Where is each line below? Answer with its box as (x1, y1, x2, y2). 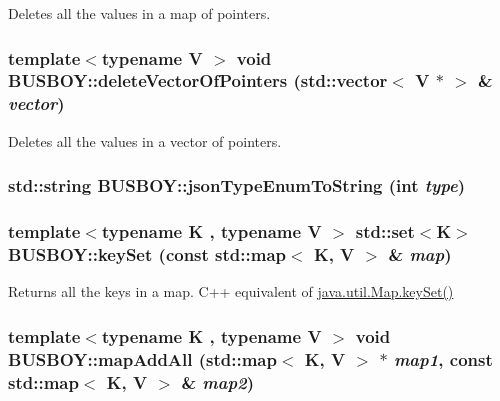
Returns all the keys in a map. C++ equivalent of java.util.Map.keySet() (8, 281, 454, 302)
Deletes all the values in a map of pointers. (8, 3, 271, 23)
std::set (355, 219, 415, 244)
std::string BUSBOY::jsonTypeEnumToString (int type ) (8, 173, 466, 198)
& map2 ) (181, 369, 255, 394)
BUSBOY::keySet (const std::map (8, 241, 287, 266)
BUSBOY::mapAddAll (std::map (8, 346, 277, 371)
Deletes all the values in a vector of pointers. (8, 130, 282, 151)
